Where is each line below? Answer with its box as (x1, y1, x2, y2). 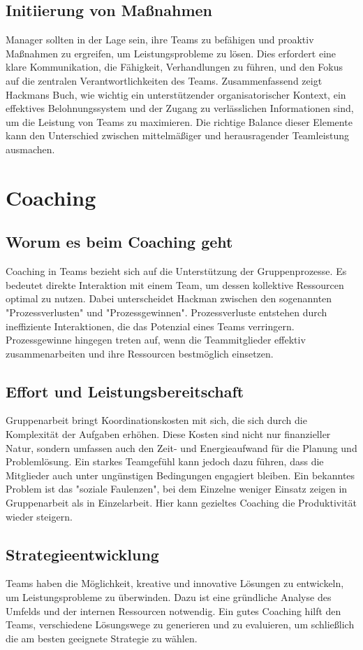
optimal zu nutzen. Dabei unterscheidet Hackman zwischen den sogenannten (6, 291, 332, 306)
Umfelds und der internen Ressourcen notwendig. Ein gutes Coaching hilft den (6, 603, 341, 618)
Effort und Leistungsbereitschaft (6, 380, 244, 402)
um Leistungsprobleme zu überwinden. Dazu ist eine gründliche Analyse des (6, 590, 332, 605)
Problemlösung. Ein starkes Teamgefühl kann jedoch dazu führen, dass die (6, 454, 324, 469)
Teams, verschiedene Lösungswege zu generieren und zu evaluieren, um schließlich (6, 617, 355, 632)
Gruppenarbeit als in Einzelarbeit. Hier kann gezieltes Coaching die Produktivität (6, 495, 357, 510)
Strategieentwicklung (6, 543, 159, 565)
